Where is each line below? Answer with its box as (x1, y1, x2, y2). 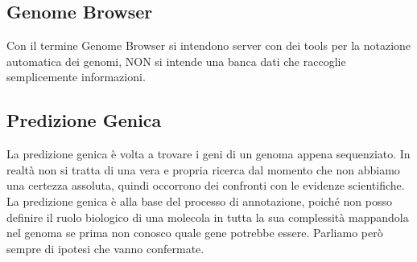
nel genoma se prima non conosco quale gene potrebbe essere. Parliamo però (6, 224, 383, 241)
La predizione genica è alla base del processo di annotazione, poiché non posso (6, 192, 392, 209)
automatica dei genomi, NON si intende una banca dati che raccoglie (6, 52, 346, 69)
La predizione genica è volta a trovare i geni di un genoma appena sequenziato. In (6, 145, 411, 162)
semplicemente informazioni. (6, 68, 146, 85)
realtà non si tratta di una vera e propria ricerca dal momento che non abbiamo (6, 161, 400, 178)
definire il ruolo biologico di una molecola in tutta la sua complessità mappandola (6, 208, 409, 225)
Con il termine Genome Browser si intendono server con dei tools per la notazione (6, 37, 411, 54)
